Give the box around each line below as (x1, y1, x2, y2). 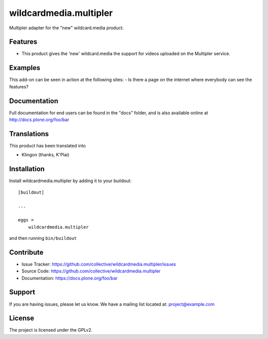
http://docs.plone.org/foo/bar (9, 117, 69, 123)
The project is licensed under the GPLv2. (9, 327, 93, 333)
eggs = (18, 217, 34, 223)
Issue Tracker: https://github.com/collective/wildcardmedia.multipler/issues (21, 261, 176, 267)
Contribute (9, 248, 44, 257)
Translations (9, 130, 49, 138)
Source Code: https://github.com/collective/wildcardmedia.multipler (21, 268, 161, 274)
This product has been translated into (9, 142, 86, 148)
